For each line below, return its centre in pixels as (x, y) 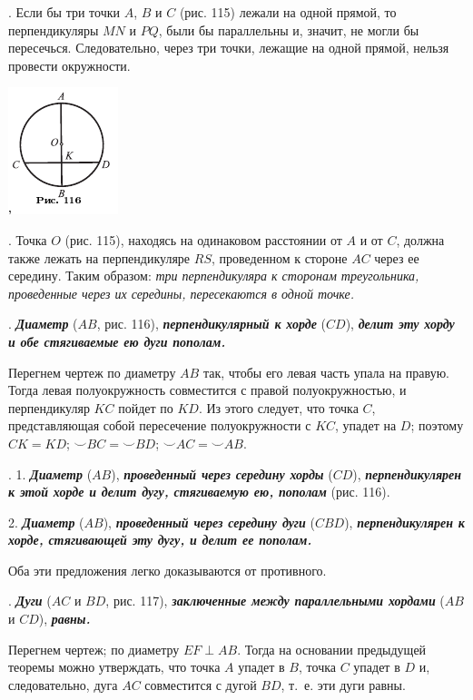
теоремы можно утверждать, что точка (114, 667)
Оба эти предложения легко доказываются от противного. (168, 570)
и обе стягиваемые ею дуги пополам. (117, 341)
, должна (420, 239)
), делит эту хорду (400, 324)
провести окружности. (69, 65)
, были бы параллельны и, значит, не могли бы (289, 30)
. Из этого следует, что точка (278, 407)
